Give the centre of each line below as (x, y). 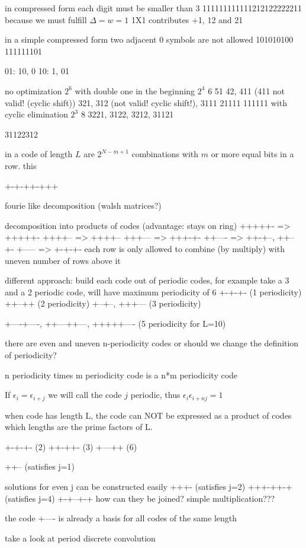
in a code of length (39, 154)
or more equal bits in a (252, 154)
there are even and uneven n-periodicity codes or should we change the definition (152, 343)
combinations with (165, 154)
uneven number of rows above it (63, 260)
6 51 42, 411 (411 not (247, 90)
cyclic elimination (36, 114)
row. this (21, 165)
